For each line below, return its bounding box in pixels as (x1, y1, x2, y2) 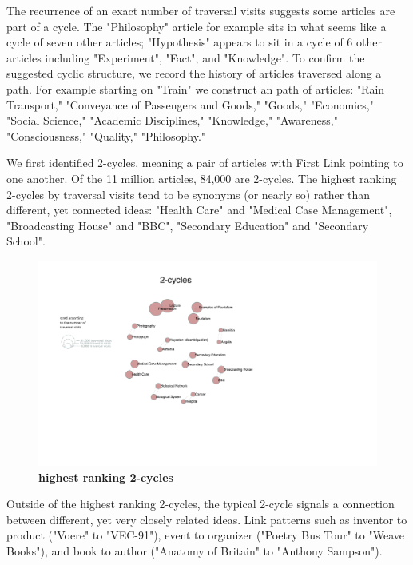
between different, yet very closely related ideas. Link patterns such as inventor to (6, 511, 407, 527)
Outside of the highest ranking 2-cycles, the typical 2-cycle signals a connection (6, 495, 395, 512)
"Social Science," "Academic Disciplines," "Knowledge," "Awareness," (6, 112, 338, 129)
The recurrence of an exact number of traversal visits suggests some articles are (6, 2, 395, 18)
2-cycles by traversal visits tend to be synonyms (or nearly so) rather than (6, 185, 370, 202)
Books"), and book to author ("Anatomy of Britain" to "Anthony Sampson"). (6, 543, 383, 559)
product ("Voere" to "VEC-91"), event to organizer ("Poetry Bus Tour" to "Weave (6, 527, 404, 543)
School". (6, 233, 46, 249)
